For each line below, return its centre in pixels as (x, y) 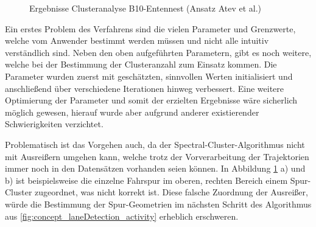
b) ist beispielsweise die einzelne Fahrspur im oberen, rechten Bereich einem (146, 180)
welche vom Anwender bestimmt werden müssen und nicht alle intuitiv (137, 40)
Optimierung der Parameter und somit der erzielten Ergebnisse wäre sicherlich (151, 100)
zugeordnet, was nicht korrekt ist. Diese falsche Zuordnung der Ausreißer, (171, 192)
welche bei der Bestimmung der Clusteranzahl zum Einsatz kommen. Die (141, 64)
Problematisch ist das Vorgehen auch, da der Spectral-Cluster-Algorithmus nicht (155, 144)
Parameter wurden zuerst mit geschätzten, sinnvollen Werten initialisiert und (149, 76)
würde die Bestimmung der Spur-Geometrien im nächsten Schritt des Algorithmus (158, 204)
